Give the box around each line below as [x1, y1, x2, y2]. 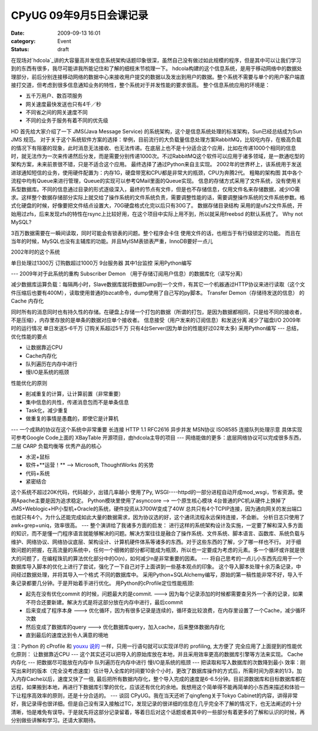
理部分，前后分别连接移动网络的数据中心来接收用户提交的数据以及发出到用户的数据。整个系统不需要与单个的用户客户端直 [11, 73, 305, 80]
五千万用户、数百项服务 [25, 92, 82, 100]
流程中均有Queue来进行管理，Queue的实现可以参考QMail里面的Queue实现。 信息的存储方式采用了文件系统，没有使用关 [11, 177, 302, 185]
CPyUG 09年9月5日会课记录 [11, 9, 148, 22]
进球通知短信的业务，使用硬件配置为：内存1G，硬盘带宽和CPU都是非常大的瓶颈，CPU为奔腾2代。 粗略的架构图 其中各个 [11, 169, 303, 176]
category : [11, 37, 36, 44]
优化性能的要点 [11, 333, 47, 340]
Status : [11, 46, 29, 53]
